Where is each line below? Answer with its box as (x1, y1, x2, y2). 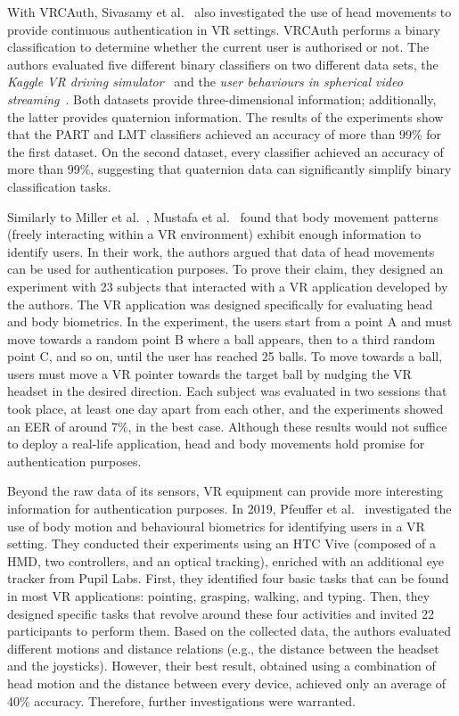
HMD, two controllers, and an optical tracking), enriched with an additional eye (7, 551, 445, 570)
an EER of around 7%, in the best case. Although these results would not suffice (7, 416, 447, 435)
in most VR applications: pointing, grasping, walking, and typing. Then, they (7, 587, 430, 605)
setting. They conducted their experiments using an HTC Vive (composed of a (7, 534, 437, 553)
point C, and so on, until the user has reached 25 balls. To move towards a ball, (7, 347, 443, 366)
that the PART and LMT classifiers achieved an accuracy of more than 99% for (7, 125, 442, 144)
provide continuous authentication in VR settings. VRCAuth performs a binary (7, 20, 440, 38)
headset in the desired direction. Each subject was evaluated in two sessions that (7, 382, 447, 400)
